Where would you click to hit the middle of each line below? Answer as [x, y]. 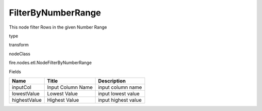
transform [19, 45]
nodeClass [20, 54]
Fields [15, 71]
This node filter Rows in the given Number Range [58, 27]
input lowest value [119, 94]
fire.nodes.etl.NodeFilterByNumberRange [50, 63]
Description [112, 81]
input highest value [120, 100]
